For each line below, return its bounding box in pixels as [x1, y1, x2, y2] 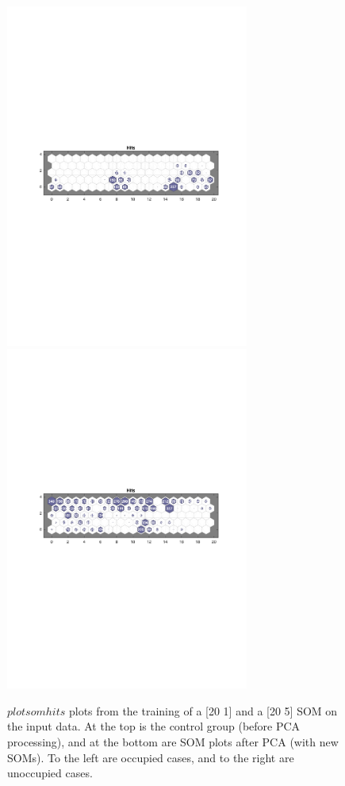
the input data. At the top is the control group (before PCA [7, 718, 301, 734]
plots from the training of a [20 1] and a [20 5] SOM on [68, 702, 338, 719]
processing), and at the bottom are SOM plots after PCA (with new [7, 734, 339, 750]
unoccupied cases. [7, 765, 93, 781]
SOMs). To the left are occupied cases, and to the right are [7, 749, 294, 765]
